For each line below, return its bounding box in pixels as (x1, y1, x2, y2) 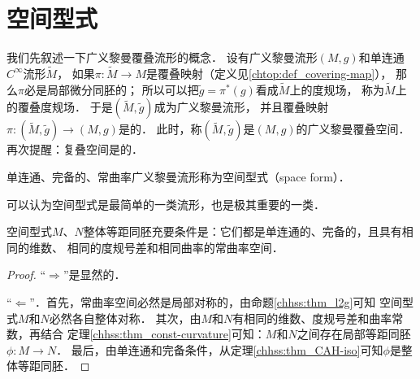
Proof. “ (6, 266, 46, 283)
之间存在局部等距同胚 (297, 325, 411, 342)
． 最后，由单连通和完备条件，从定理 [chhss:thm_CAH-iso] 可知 (56, 341, 383, 358)
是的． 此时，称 (118, 120, 202, 137)
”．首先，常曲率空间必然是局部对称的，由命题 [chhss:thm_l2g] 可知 (29, 293, 376, 310)
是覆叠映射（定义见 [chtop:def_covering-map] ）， (146, 64, 392, 81)
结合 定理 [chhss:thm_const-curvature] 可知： (40, 325, 266, 342)
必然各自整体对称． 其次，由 (49, 309, 201, 326)
